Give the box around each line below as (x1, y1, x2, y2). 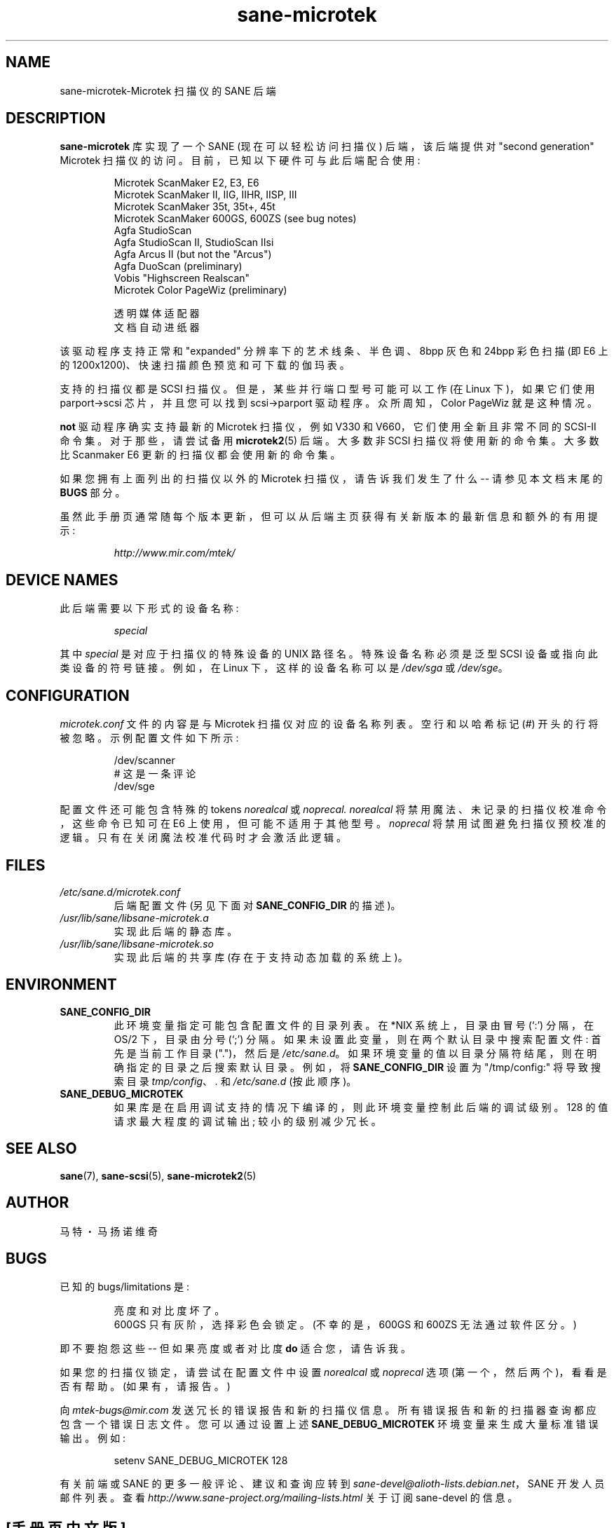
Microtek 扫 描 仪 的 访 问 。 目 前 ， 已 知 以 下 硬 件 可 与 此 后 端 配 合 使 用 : (60, 154, 421, 167)
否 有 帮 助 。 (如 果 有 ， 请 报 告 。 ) (60, 1380, 231, 1393)
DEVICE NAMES (6, 571, 118, 589)
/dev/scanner (114, 754, 175, 767)
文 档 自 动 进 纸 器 (114, 321, 200, 334)
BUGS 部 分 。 (60, 486, 125, 499)
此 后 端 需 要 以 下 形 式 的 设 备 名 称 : (60, 602, 239, 615)
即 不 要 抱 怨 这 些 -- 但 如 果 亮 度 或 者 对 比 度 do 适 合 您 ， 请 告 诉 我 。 (60, 1342, 411, 1355)
